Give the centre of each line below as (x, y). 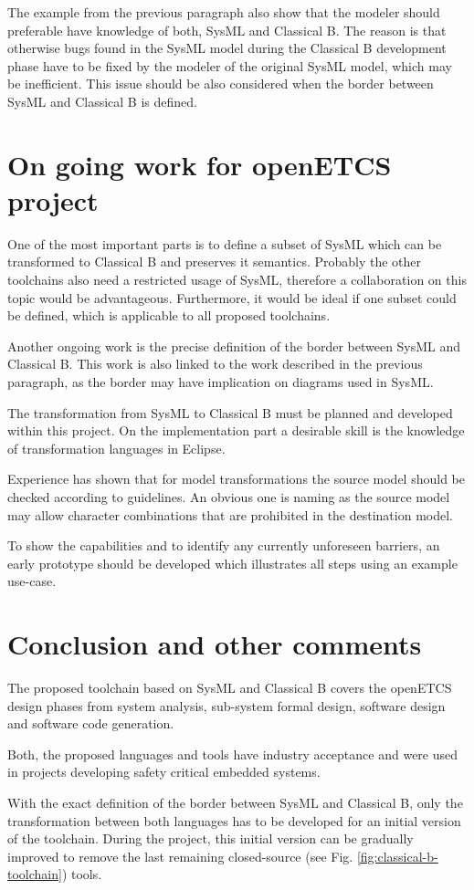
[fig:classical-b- (397, 856)
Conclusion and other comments (215, 644)
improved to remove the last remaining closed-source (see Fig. (180, 856)
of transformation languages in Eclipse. (116, 448)
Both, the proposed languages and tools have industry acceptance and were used (233, 754)
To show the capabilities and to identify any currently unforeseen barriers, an (224, 545)
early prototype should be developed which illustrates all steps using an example (232, 563)
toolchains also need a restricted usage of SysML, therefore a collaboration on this (237, 280)
